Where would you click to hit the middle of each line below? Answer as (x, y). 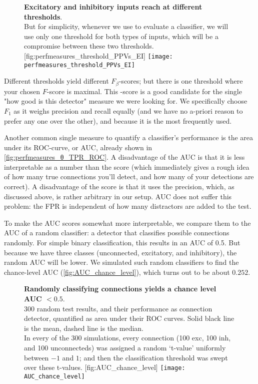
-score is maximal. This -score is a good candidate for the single (144, 91)
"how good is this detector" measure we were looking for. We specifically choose (126, 101)
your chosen (22, 91)
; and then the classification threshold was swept (153, 357)
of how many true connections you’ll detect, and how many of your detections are (129, 176)
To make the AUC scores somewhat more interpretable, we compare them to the (127, 223)
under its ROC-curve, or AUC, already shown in (78, 147)
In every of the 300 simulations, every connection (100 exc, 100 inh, (127, 338)
